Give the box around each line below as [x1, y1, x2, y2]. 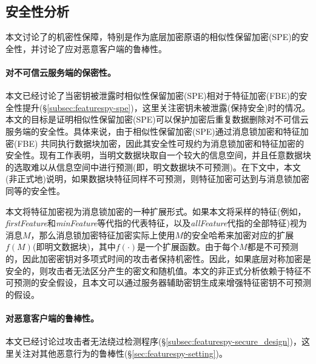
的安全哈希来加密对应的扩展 [183, 228, 294, 241]
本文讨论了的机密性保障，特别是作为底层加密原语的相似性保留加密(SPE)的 [5, 30, 300, 43]
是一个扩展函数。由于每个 [137, 240, 240, 253]
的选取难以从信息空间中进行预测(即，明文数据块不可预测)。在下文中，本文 [5, 160, 301, 173]
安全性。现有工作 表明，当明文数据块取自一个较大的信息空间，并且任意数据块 [5, 149, 311, 161]
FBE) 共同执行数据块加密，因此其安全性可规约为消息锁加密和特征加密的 [17, 136, 304, 149]
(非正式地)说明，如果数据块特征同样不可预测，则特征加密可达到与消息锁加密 [5, 172, 309, 185]
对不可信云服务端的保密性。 [5, 66, 116, 78]
